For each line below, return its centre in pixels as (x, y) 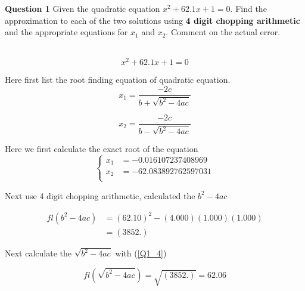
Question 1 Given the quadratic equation (83, 8)
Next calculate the (38, 253)
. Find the (248, 8)
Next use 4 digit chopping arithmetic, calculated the (100, 195)
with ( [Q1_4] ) (141, 253)
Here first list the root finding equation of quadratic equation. (118, 80)
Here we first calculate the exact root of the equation (102, 148)
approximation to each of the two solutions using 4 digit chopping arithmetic (152, 20)
